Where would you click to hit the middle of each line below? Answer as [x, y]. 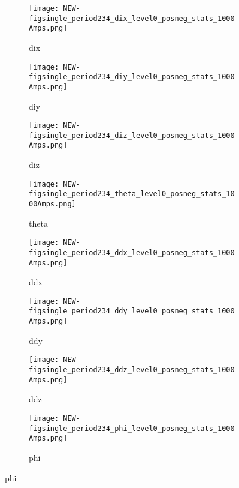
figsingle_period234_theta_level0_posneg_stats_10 [132, 194]
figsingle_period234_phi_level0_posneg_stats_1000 [132, 428]
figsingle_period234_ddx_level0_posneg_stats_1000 [132, 252]
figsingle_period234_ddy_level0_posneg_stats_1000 [132, 311]
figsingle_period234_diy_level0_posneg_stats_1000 [132, 77]
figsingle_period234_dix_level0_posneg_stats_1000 [132, 18]
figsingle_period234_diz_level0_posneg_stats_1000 [132, 135]
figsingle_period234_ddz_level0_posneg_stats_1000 [132, 370]
